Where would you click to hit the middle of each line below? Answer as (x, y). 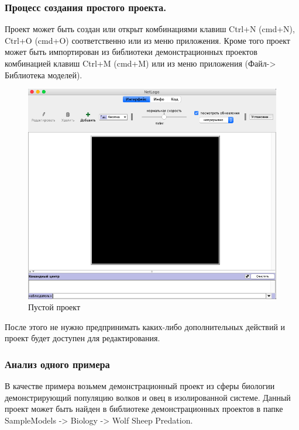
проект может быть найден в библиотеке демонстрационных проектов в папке (144, 409)
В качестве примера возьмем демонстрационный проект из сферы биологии (140, 386)
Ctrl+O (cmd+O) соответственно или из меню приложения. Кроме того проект (147, 40)
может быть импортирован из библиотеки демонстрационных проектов (131, 52)
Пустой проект (54, 307)
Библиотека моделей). (44, 74)
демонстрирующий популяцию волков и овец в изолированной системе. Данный (148, 397)
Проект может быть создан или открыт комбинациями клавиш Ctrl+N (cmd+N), (150, 29)
